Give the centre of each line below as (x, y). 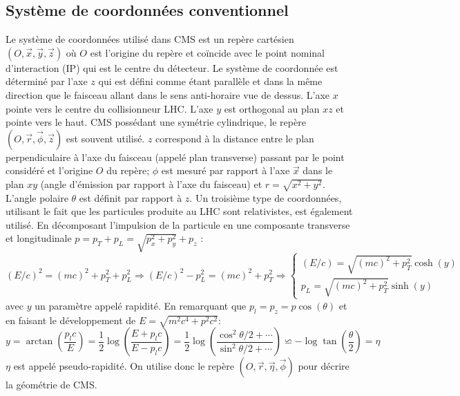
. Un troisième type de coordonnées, (266, 197)
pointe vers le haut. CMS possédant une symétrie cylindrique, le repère (156, 122)
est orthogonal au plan (272, 108)
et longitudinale (39, 238)
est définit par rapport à (131, 197)
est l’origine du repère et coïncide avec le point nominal (207, 52)
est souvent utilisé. (105, 138)
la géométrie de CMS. (51, 385)
